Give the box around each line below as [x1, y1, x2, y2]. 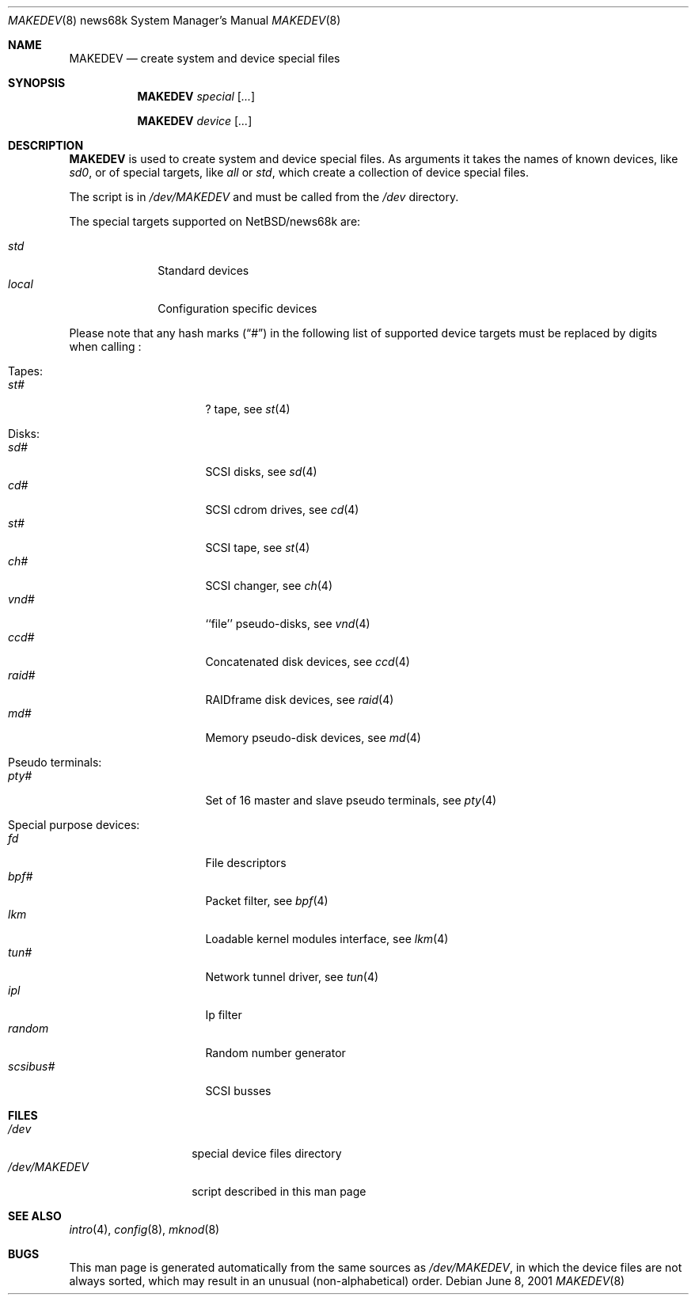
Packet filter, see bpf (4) [205, 894, 329, 907]
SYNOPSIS [8, 76, 66, 89]
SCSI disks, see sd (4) [205, 465, 317, 478]
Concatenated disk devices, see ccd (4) [205, 655, 410, 668]
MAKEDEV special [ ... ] [137, 89, 256, 103]
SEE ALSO [8, 1209, 62, 1223]
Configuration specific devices [158, 302, 317, 315]
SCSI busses [205, 1084, 272, 1097]
